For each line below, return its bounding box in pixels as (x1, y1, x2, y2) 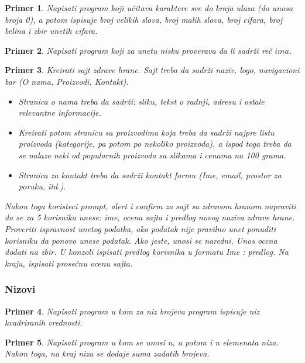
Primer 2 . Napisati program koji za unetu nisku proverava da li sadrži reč (5, 44, 272, 56)
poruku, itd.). (18, 180, 66, 192)
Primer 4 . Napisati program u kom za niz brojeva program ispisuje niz (5, 305, 260, 317)
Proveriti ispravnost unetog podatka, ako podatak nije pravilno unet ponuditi (5, 222, 276, 234)
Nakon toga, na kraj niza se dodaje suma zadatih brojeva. (5, 347, 210, 359)
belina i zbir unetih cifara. (5, 25, 98, 37)
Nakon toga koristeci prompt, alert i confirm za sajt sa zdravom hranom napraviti (5, 199, 296, 212)
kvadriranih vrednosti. (5, 316, 83, 329)
